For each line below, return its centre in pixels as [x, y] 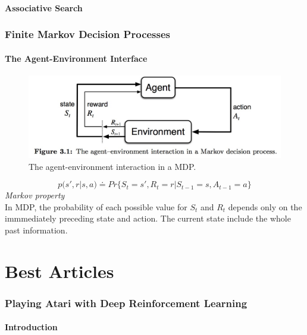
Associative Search [44, 7]
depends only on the [265, 206]
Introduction [31, 327]
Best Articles [59, 271]
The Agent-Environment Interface [76, 58]
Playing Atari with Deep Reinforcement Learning [126, 303]
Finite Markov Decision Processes [88, 34]
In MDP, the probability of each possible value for [96, 206]
